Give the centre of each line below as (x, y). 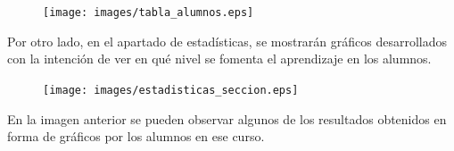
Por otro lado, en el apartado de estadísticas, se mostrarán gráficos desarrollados (227, 41)
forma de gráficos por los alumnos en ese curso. (136, 136)
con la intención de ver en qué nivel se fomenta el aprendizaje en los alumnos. (219, 59)
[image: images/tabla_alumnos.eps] (149, 13)
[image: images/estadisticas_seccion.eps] (171, 90)
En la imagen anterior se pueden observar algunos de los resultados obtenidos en (227, 118)
